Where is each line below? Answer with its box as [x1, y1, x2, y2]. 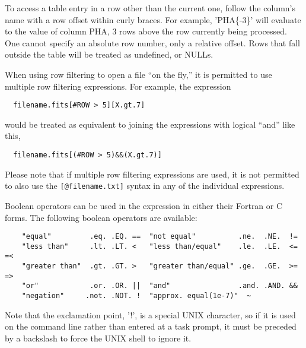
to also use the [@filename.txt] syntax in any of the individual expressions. [5, 179, 285, 192]
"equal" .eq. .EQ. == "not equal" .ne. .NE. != [21, 232, 298, 241]
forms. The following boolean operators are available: [5, 211, 197, 223]
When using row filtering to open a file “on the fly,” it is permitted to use [5, 68, 272, 80]
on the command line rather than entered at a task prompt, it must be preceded [5, 320, 297, 333]
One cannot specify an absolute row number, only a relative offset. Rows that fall [5, 36, 300, 49]
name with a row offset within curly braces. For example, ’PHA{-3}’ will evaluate [5, 13, 301, 26]
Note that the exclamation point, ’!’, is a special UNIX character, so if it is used [5, 308, 296, 321]
